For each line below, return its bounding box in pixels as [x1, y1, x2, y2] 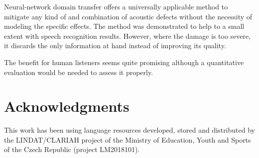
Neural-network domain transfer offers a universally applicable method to [4, 1, 228, 11]
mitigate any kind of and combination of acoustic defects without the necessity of [4, 11, 253, 21]
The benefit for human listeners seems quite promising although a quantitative [4, 57, 244, 67]
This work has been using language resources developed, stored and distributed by [4, 125, 255, 135]
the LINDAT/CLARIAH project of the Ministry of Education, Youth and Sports [4, 134, 251, 145]
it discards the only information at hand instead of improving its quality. [4, 40, 226, 51]
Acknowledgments [4, 96, 129, 116]
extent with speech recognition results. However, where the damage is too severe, [4, 30, 251, 41]
